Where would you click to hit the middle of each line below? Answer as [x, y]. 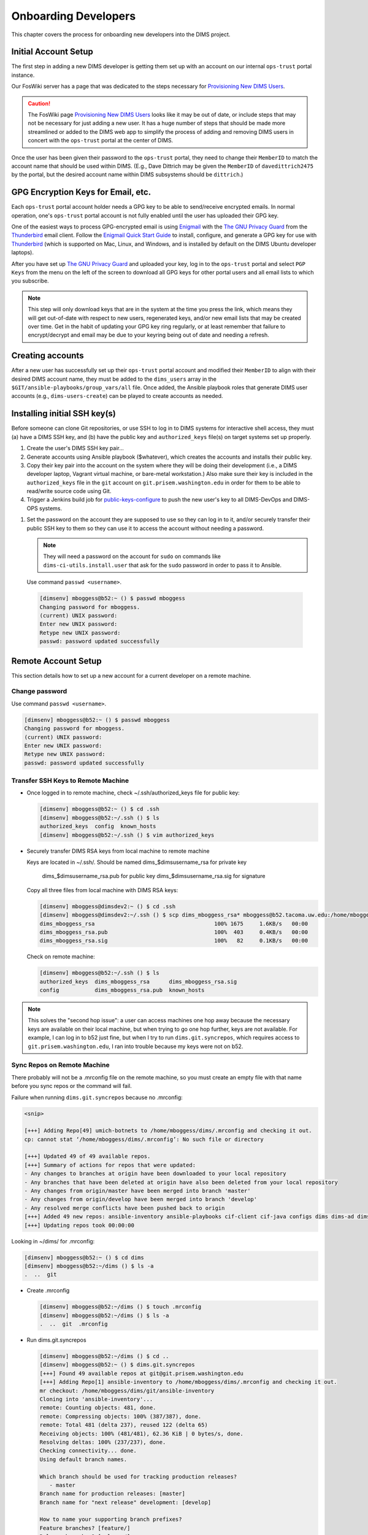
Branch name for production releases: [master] [112, 1494]
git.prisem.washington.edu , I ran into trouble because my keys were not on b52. [136, 1046]
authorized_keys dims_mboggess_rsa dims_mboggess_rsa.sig [138, 981]
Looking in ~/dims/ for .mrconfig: [53, 1241]
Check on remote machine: [61, 957]
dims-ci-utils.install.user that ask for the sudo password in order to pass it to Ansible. [163, 565]
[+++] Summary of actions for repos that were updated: [110, 1165]
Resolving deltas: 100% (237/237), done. [103, 1442]
